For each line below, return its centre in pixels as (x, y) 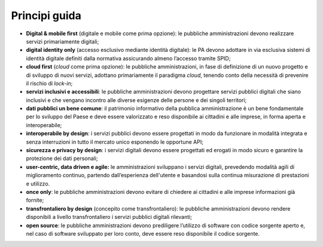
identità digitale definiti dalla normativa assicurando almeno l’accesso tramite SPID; (128, 58)
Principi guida (46, 16)
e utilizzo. (38, 183)
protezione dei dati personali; (62, 159)
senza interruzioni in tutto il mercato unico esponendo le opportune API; (115, 142)
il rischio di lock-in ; (49, 83)
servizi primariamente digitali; (63, 41)
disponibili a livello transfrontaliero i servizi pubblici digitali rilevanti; (109, 217)
